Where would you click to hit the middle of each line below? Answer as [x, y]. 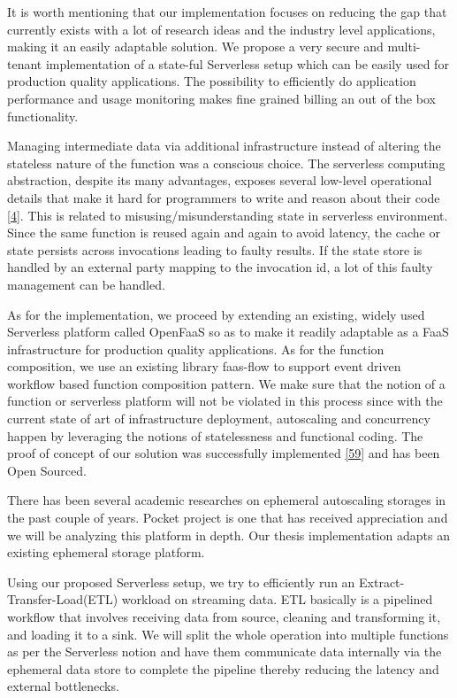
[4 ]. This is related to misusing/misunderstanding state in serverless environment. [228, 215]
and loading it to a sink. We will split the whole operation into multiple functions [228, 634]
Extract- [382, 582]
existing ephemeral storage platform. [106, 552]
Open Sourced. [47, 470]
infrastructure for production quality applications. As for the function [196, 349]
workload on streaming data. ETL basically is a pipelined [277, 599]
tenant [25, 63]
